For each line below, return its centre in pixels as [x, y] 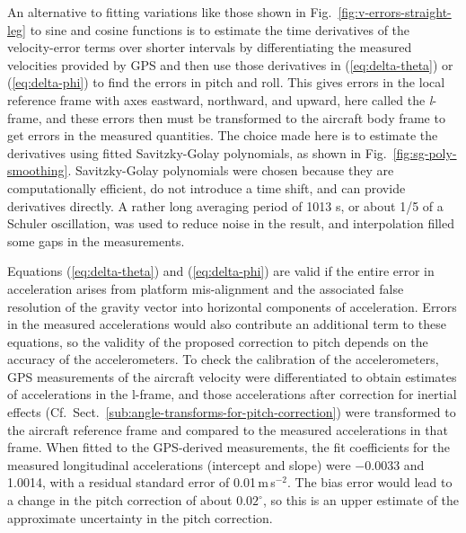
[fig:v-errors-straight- [395, 12]
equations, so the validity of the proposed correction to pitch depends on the [218, 341]
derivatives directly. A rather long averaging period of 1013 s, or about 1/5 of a [225, 205]
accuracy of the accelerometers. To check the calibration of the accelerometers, [223, 359]
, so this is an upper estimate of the [361, 500]
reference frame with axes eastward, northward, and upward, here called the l [220, 99]
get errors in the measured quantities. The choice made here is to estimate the [223, 135]
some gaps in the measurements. [96, 240]
